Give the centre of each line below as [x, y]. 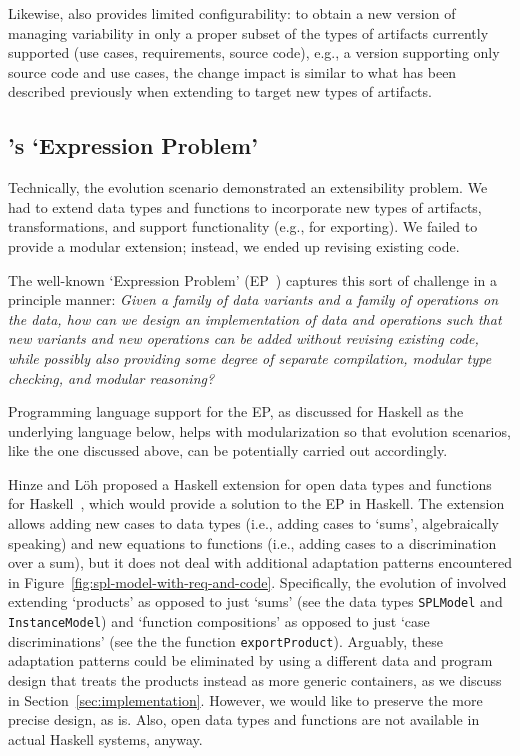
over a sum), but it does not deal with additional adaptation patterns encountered [260, 562]
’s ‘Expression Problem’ [133, 145]
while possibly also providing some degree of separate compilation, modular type [250, 357]
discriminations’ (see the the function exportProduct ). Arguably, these [225, 640]
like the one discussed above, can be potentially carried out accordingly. [228, 450]
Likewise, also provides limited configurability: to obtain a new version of [232, 13]
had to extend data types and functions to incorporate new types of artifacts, [245, 206]
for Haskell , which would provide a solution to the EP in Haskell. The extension [256, 503]
